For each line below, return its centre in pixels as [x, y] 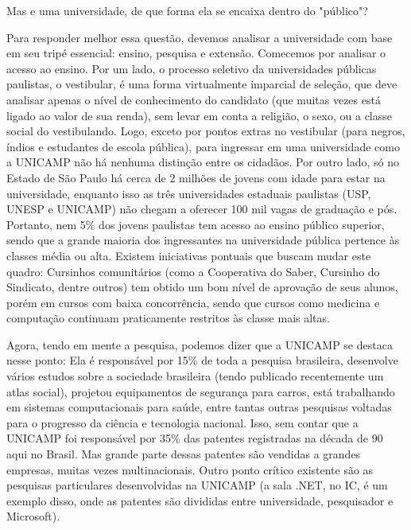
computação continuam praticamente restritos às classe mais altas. [168, 318]
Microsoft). [33, 516]
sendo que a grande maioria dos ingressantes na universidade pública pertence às [203, 240]
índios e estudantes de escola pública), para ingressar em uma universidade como [203, 146]
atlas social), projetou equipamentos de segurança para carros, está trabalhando [201, 391]
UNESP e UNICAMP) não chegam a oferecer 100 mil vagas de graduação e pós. [202, 209]
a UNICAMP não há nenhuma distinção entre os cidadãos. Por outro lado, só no [203, 162]
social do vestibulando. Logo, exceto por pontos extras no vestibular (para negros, [206, 131]
